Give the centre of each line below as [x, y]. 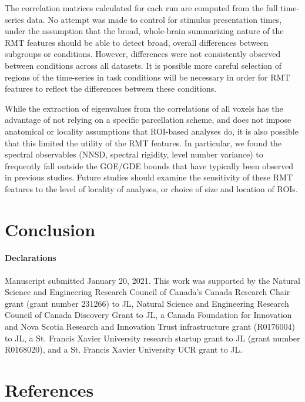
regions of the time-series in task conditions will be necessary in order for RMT [148, 77]
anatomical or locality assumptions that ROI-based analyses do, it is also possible [152, 131]
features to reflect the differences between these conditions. [111, 88]
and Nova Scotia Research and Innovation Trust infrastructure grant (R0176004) [150, 326]
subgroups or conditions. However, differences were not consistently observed [143, 54]
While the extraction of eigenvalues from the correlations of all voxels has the [144, 108]
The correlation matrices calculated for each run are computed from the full [141, 8]
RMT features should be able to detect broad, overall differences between [137, 42]
